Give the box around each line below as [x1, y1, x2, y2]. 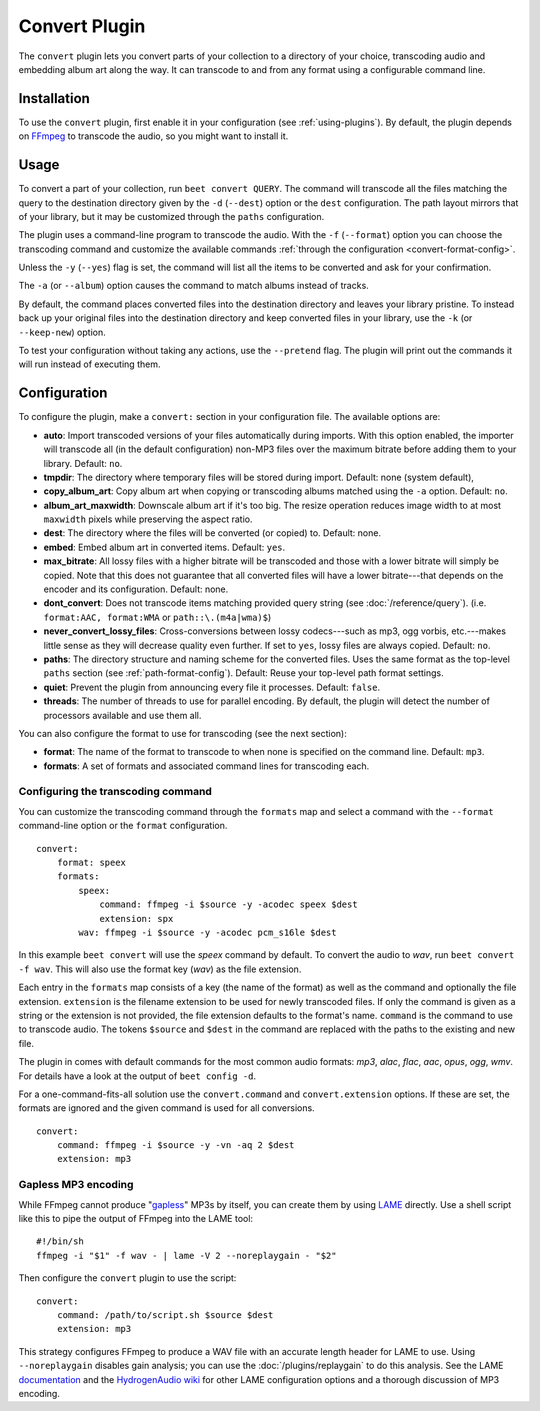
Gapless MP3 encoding [18, 1178, 134, 1192]
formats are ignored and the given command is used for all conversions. [18, 1102, 315, 1114]
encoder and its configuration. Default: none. [43, 583, 229, 595]
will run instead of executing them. [18, 358, 161, 370]
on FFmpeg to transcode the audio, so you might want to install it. [18, 130, 289, 142]
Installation [18, 90, 90, 107]
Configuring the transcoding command [18, 785, 212, 799]
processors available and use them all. [43, 709, 202, 721]
